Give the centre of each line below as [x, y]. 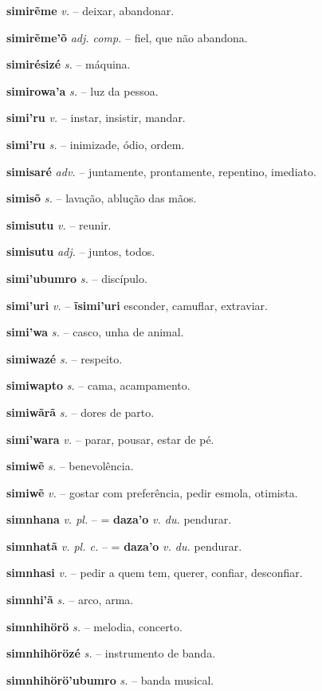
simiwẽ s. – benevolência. [70, 466]
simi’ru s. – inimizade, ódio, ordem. [96, 144]
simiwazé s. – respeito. [65, 358]
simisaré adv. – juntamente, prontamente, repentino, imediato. [161, 171]
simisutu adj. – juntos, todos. [81, 251]
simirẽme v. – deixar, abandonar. [90, 10]
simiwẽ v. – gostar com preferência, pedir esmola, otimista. [152, 492]
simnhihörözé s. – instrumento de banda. [111, 653]
